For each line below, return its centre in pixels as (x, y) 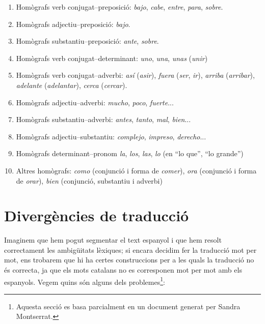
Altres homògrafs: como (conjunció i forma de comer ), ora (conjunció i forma (136, 170)
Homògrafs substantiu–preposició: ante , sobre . (87, 41)
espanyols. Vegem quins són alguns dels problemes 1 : (85, 281)
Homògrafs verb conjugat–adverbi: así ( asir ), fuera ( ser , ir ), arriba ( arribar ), (135, 75)
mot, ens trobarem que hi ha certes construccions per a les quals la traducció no (129, 260)
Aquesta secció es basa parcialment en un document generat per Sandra (128, 306)
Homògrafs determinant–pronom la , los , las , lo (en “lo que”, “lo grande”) (130, 153)
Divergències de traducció (97, 215)
